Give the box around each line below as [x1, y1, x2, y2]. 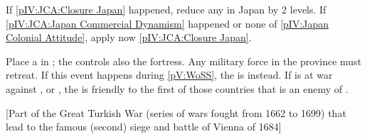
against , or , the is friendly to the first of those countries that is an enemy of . [6, 81, 349, 96]
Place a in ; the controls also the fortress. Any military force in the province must [6, 53, 362, 68]
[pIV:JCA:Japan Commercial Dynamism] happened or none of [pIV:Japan [6, 16, 329, 30]
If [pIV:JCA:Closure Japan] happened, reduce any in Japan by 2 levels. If [6, 2, 326, 16]
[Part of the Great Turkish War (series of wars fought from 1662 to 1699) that [6, 105, 346, 120]
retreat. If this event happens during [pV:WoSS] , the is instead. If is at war [6, 67, 333, 82]
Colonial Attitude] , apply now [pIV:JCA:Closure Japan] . [6, 30, 252, 45]
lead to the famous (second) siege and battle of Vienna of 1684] [6, 119, 282, 134]
